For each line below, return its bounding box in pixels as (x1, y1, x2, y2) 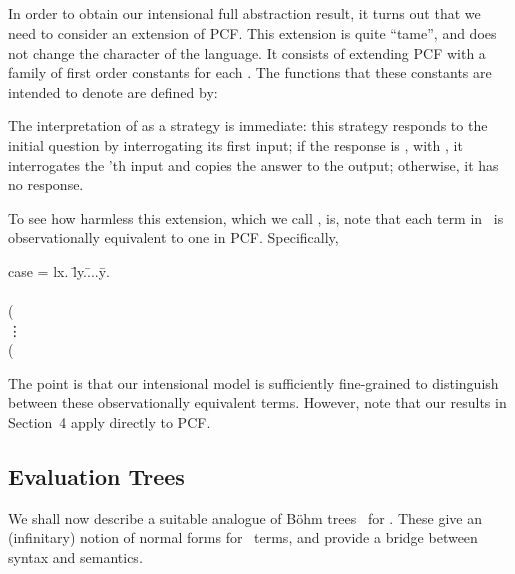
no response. (8, 174, 84, 195)
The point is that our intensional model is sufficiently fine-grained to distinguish (8, 372, 499, 393)
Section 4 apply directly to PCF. (8, 412, 211, 433)
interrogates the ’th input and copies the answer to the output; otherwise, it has (8, 154, 499, 175)
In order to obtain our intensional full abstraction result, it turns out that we (8, 3, 481, 24)
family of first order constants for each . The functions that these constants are (8, 62, 492, 83)
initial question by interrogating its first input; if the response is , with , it (8, 134, 463, 155)
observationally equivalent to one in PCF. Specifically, (8, 227, 339, 248)
